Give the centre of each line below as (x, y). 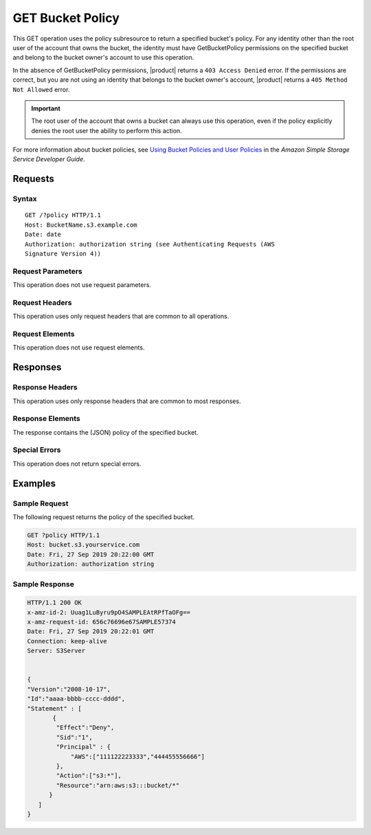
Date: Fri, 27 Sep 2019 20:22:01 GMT (91, 631)
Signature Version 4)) (63, 253)
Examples (34, 483)
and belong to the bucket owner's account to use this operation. (103, 58)
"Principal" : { (83, 747)
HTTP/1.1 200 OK (55, 603)
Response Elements (46, 419)
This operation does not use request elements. (79, 347)
